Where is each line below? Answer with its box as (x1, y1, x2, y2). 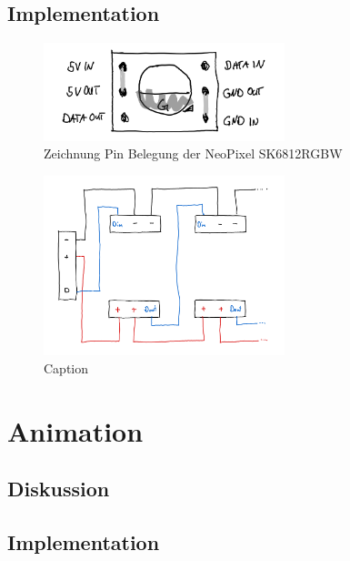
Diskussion (7, 474, 110, 503)
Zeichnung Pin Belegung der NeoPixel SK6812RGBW (44, 144, 343, 163)
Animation (7, 412, 144, 449)
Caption (44, 358, 89, 377)
